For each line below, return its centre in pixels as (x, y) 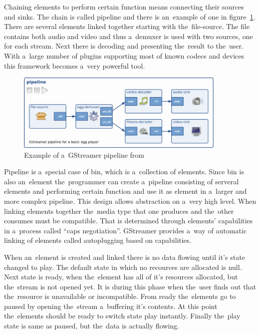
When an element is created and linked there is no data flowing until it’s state (125, 257)
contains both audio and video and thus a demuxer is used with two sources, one (128, 36)
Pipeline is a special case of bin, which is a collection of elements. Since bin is (124, 172)
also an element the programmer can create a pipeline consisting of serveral (121, 181)
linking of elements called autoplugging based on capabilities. (98, 240)
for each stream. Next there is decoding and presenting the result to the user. (124, 46)
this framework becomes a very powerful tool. (75, 65)
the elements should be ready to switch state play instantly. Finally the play (122, 316)
